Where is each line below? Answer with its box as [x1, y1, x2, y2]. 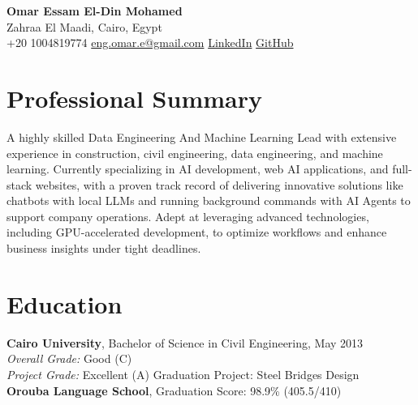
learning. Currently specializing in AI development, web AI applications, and [6, 160, 389, 177]
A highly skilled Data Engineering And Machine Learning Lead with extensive [6, 128, 397, 145]
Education [6, 287, 123, 320]
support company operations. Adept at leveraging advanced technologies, [6, 207, 369, 224]
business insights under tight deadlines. [6, 240, 201, 257]
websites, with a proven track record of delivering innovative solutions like [35, 176, 403, 193]
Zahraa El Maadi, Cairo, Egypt [6, 18, 162, 35]
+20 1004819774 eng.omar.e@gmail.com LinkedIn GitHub [6, 34, 294, 51]
